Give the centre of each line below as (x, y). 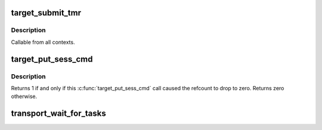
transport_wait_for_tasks (59, 114)
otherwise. (24, 96)
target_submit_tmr (46, 13)
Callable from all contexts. (43, 42)
